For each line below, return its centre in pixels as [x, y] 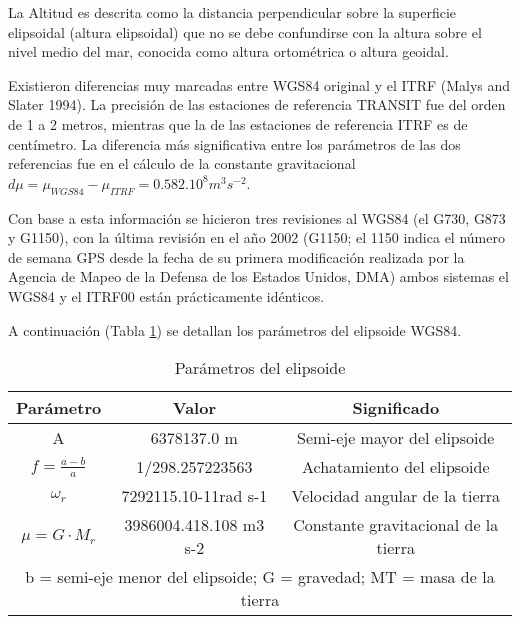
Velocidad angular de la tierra [396, 496]
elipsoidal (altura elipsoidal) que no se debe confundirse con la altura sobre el [245, 31]
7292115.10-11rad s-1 [194, 496]
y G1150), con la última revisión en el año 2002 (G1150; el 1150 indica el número [256, 237]
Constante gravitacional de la [396, 525]
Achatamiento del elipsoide [395, 467]
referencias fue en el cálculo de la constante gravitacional [182, 163]
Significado [396, 408]
